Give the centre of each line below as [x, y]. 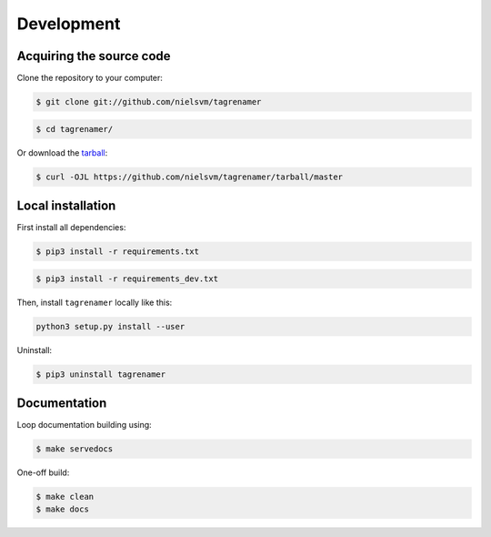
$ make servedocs [75, 449]
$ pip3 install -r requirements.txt [118, 252]
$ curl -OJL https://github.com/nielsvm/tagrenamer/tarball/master [190, 177]
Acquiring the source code [94, 56]
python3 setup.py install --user [110, 326]
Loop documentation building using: [84, 425]
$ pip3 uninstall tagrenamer [101, 374]
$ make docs [63, 509]
